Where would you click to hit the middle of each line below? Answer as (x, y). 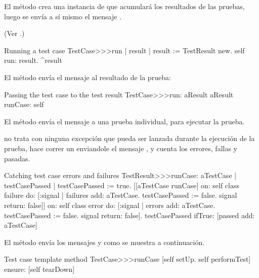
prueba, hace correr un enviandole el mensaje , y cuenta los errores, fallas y (121, 148)
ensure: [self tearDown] (39, 269)
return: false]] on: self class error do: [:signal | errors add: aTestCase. (110, 205)
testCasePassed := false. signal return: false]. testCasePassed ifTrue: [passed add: (129, 215)
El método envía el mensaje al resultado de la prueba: (88, 77)
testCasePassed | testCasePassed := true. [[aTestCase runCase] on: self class (122, 185)
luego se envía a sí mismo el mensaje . (63, 16)
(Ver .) (14, 33)
